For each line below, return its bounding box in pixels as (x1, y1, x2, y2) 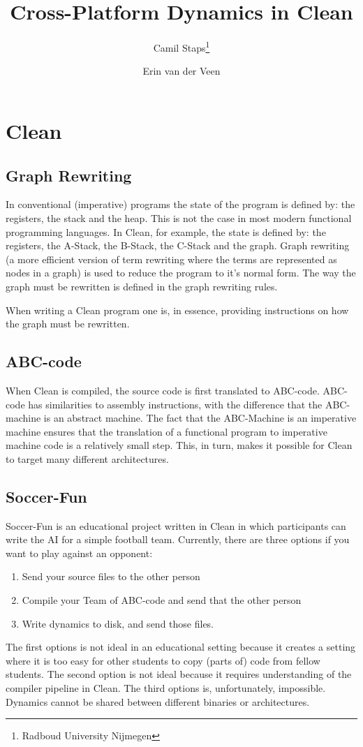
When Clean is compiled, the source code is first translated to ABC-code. (6, 383, 320, 397)
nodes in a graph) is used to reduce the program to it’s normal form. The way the (6, 265, 356, 280)
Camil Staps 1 (153, 38, 210, 54)
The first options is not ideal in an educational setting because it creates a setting (6, 639, 356, 654)
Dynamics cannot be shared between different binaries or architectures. (6, 694, 310, 709)
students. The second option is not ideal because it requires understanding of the (6, 667, 352, 681)
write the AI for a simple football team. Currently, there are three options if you (6, 532, 350, 547)
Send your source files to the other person (22, 569, 200, 584)
